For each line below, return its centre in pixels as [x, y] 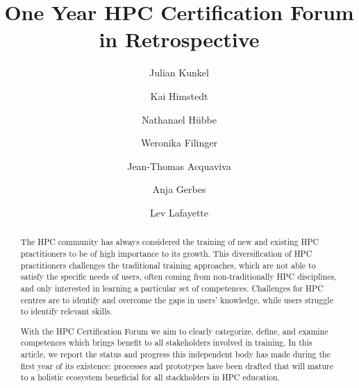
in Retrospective [179, 39]
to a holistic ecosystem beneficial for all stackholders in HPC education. [150, 377]
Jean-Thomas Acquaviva [179, 166]
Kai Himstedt [179, 95]
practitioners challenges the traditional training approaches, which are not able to [168, 265]
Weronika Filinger [179, 143]
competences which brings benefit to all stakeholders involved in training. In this [166, 343]
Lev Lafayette [179, 212]
